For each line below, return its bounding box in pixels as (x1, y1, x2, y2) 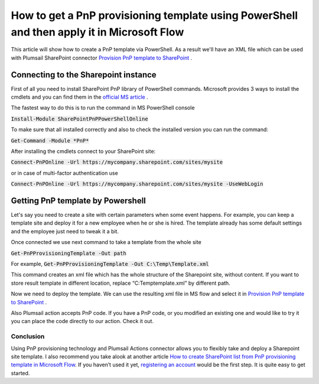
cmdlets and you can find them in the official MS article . (11, 93, 148, 100)
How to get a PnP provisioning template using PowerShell (11, 9, 298, 22)
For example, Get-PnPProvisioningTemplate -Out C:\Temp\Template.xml (11, 261, 209, 268)
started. (11, 369, 30, 376)
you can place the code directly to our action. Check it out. (11, 318, 154, 325)
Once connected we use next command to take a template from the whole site (11, 239, 202, 246)
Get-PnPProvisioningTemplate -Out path (11, 250, 126, 256)
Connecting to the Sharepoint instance (11, 70, 157, 80)
